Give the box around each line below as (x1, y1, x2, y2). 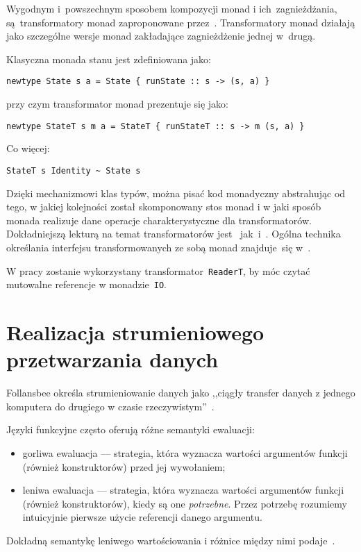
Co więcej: (6, 141, 50, 156)
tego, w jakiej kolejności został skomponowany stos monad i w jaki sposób (6, 199, 321, 214)
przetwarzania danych (6, 345, 219, 374)
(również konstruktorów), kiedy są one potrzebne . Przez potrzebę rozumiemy (22, 496, 347, 510)
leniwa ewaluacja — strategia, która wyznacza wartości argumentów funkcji (22, 483, 344, 497)
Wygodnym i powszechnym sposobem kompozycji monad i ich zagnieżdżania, (6, 1, 337, 15)
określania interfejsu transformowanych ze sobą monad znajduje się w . (6, 240, 311, 254)
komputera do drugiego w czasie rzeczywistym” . (6, 399, 215, 413)
